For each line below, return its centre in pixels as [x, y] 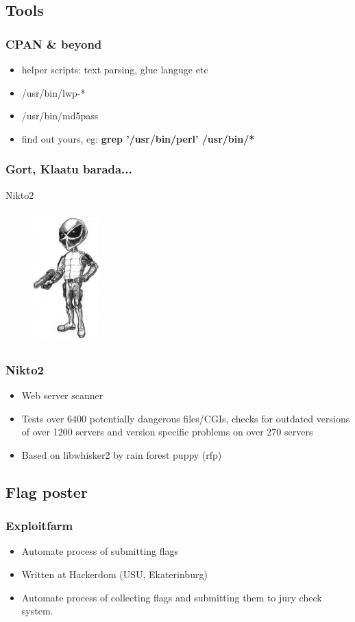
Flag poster [47, 491]
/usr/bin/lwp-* [53, 92]
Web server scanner [62, 395]
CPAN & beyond [54, 44]
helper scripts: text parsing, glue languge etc [115, 69]
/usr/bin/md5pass [60, 116]
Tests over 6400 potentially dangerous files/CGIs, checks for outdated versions [186, 418]
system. [37, 611]
